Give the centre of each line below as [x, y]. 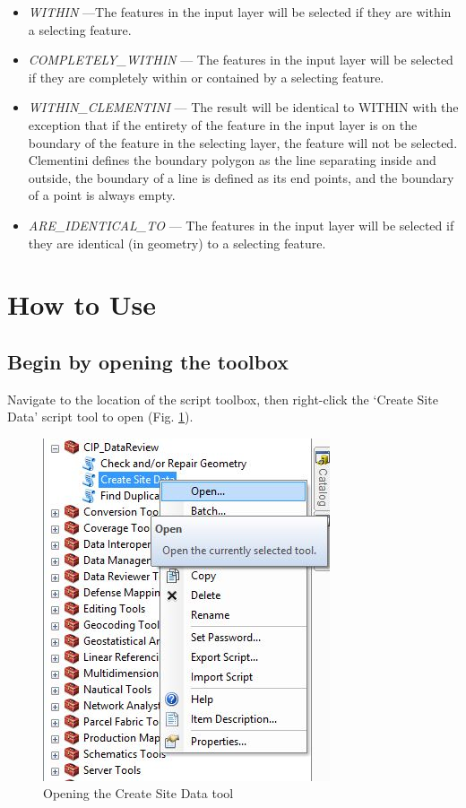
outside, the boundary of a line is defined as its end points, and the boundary [241, 177]
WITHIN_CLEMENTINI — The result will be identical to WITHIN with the [243, 107]
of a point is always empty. [102, 195]
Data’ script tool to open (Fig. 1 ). [100, 417]
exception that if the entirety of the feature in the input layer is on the [223, 124]
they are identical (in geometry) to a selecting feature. [177, 243]
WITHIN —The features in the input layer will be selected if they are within [240, 12]
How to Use [82, 304]
